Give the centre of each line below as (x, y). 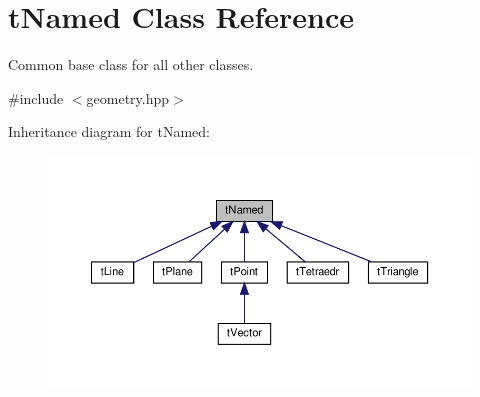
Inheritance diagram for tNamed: (109, 131)
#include (36, 97)
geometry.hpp (128, 97)
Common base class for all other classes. (131, 64)
